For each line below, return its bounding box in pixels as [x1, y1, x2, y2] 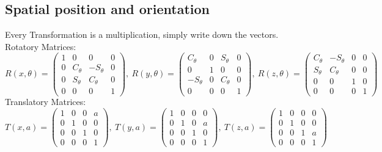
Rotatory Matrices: [5, 40, 76, 52]
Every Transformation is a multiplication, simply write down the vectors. [5, 28, 279, 41]
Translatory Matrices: [5, 95, 86, 108]
